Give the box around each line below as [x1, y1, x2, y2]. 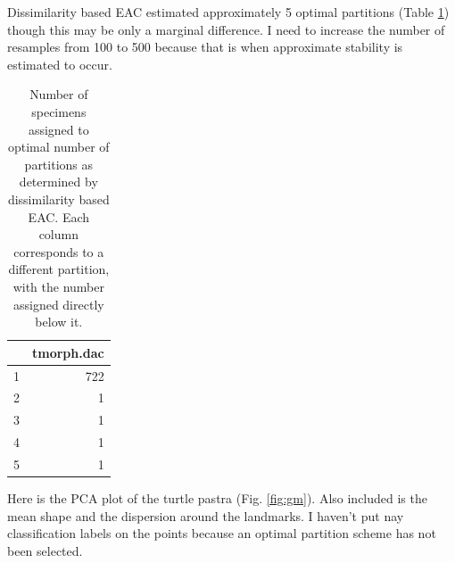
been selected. [7, 541, 83, 559]
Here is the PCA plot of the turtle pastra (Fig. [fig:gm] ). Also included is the [7, 489, 427, 507]
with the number [12, 277, 104, 295]
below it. [35, 312, 83, 331]
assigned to [28, 120, 89, 138]
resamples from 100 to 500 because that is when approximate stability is [7, 37, 403, 56]
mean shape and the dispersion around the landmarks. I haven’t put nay [7, 506, 404, 525]
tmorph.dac [32, 343, 104, 361]
